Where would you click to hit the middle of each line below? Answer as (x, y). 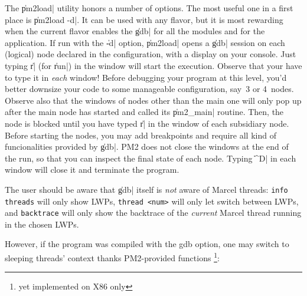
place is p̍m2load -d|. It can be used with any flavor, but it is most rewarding (144, 19)
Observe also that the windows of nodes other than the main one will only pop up (153, 100)
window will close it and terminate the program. (92, 170)
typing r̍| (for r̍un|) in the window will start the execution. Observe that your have (153, 65)
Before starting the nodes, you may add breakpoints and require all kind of (141, 135)
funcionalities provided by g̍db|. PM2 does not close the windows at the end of (147, 147)
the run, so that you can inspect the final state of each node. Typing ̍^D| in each (151, 158)
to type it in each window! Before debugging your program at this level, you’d (146, 77)
